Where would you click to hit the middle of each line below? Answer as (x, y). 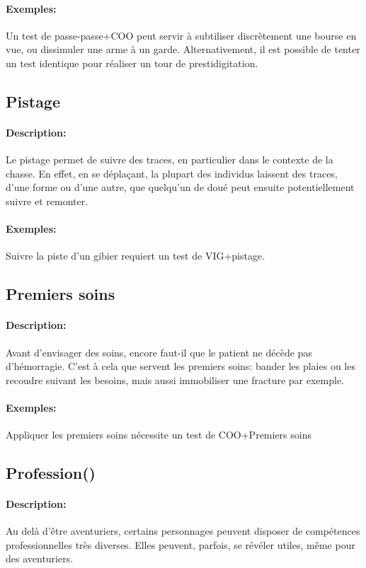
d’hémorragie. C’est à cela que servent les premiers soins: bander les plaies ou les (181, 366)
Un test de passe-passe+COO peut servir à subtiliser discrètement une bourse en (181, 35)
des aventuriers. (40, 558)
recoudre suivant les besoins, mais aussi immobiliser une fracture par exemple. (175, 379)
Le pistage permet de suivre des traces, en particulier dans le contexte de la (170, 160)
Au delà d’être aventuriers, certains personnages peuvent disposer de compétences (183, 531)
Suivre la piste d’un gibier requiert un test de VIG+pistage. (136, 256)
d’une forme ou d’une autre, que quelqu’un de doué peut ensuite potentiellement (180, 187)
